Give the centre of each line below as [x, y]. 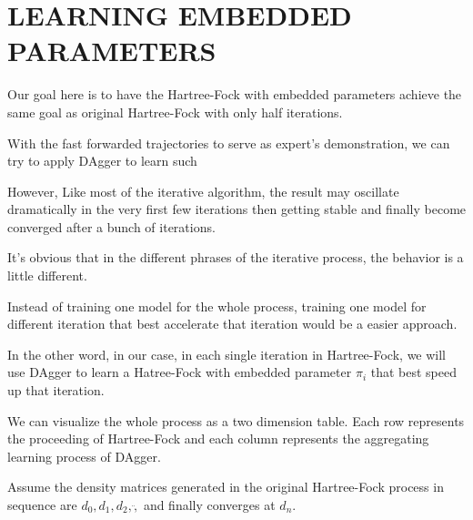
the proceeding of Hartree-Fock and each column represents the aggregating [218, 438]
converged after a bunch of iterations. [111, 226]
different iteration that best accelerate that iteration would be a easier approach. [232, 324]
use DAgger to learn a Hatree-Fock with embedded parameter [180, 372]
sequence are [42, 505]
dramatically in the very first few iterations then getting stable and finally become [237, 209]
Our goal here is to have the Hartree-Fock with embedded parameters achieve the [235, 94]
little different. [47, 275]
